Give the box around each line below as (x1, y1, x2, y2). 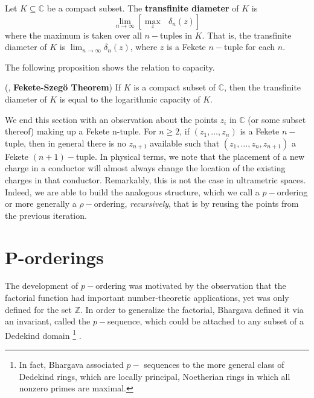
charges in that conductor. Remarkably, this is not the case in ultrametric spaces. (5, 173, 306, 186)
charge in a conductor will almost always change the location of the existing (5, 162, 286, 174)
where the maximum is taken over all (5, 28, 142, 41)
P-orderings (5, 244, 104, 269)
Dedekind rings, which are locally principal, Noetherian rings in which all (19, 370, 290, 382)
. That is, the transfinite (202, 28, 292, 41)
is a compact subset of (133, 81, 216, 93)
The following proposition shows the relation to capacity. (5, 60, 215, 73)
